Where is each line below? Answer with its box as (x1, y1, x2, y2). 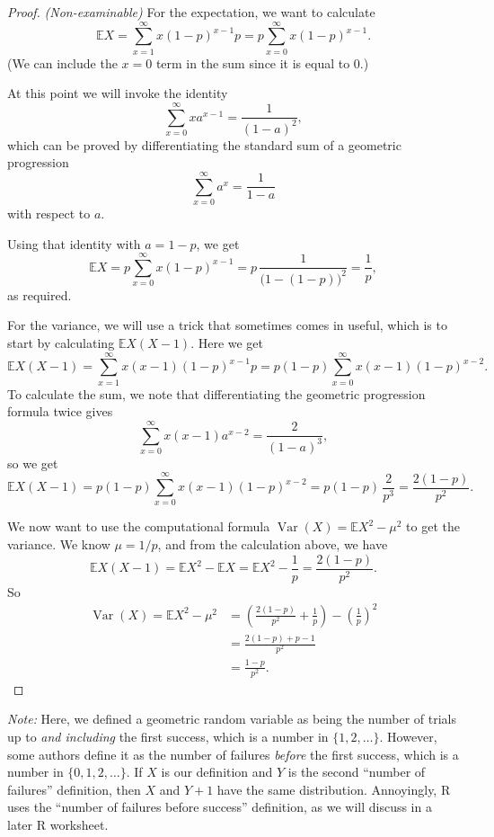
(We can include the (7, 53, 118, 72)
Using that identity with (7, 234, 141, 253)
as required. (7, 285, 72, 304)
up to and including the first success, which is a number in (7, 726, 329, 745)
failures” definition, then (7, 779, 141, 798)
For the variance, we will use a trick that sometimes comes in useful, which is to (7, 316, 447, 334)
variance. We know (7, 535, 110, 554)
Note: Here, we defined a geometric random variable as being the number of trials (7, 709, 456, 728)
